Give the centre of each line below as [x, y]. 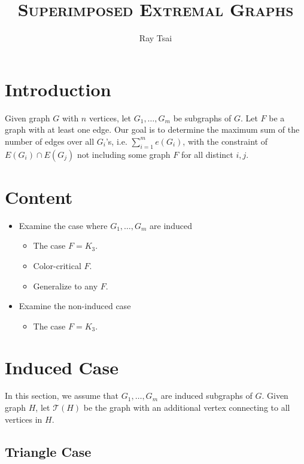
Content [39, 196]
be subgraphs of [202, 117]
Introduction [58, 89]
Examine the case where [63, 225]
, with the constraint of [225, 141]
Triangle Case [48, 451]
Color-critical [57, 265]
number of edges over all [50, 141]
